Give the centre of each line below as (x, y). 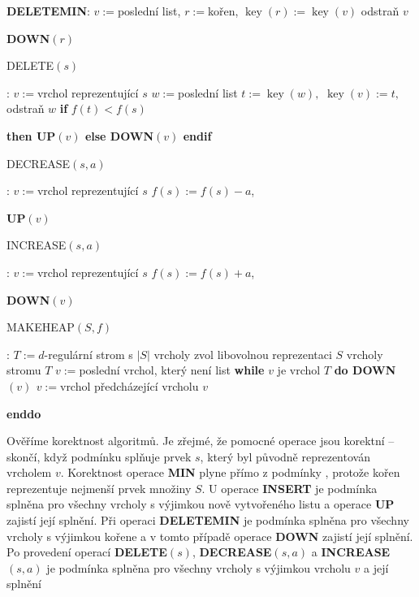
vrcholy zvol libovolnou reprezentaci (243, 354)
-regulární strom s (89, 354)
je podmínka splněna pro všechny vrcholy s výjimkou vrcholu (199, 567)
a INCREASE (351, 552)
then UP (31, 135)
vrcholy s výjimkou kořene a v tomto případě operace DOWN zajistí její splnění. (210, 536)
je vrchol (299, 370)
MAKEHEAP (41, 327)
